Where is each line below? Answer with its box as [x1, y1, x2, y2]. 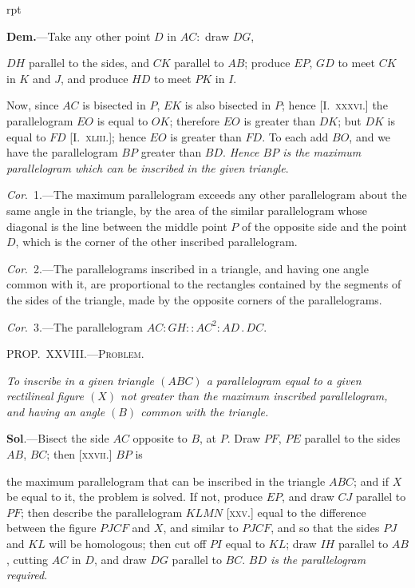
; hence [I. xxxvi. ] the [282, 97, 388, 113]
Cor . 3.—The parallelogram [6, 318, 143, 335]
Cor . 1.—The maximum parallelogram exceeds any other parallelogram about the [6, 186, 407, 203]
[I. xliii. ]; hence [69, 128, 146, 145]
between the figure [6, 519, 97, 536]
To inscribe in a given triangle [6, 371, 155, 388]
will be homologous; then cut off [49, 535, 207, 552]
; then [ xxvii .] [46, 446, 113, 463]
